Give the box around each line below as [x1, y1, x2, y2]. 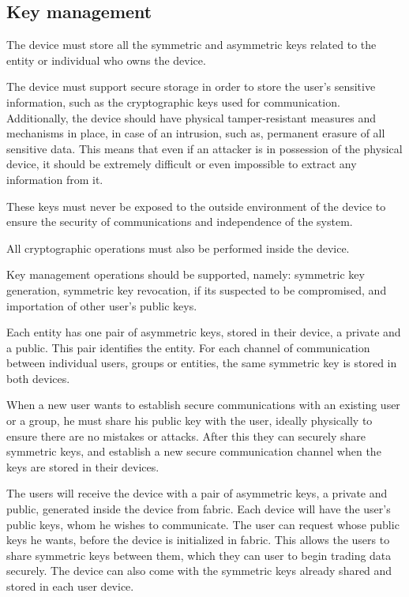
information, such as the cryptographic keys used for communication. [6, 93, 340, 110]
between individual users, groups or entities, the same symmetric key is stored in [6, 355, 397, 371]
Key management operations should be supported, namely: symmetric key [6, 266, 365, 283]
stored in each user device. [6, 578, 134, 595]
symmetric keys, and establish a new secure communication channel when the [6, 443, 381, 460]
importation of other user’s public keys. [6, 297, 197, 314]
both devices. [6, 370, 70, 386]
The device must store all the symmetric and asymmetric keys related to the [6, 36, 377, 53]
